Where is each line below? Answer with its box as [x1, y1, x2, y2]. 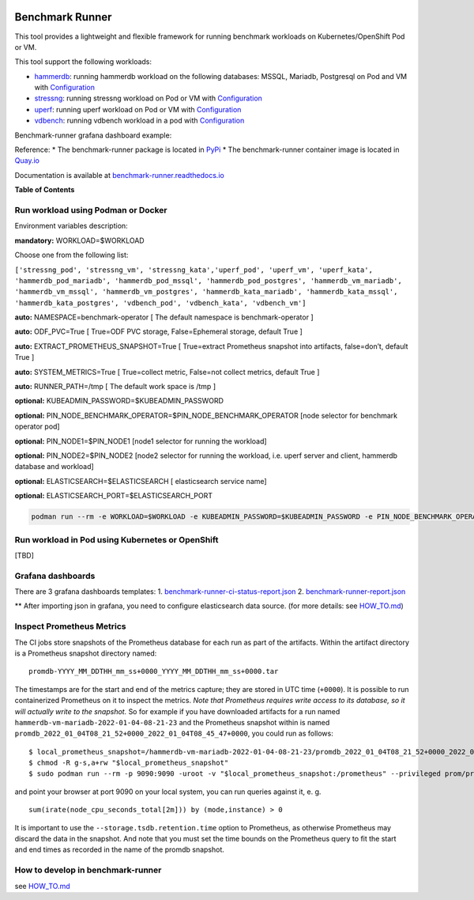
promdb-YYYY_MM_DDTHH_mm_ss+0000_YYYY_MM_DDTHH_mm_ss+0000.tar [28, 667, 279, 676]
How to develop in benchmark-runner [14, 864, 162, 875]
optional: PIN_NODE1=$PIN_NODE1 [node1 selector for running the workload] [14, 436, 268, 446]
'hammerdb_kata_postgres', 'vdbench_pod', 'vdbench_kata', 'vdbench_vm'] [14, 298, 307, 308]
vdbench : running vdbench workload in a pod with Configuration [34, 115, 245, 126]
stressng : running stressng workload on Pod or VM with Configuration [34, 93, 262, 103]
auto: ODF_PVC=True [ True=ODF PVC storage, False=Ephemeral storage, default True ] [14, 327, 303, 336]
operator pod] [14, 422, 60, 431]
